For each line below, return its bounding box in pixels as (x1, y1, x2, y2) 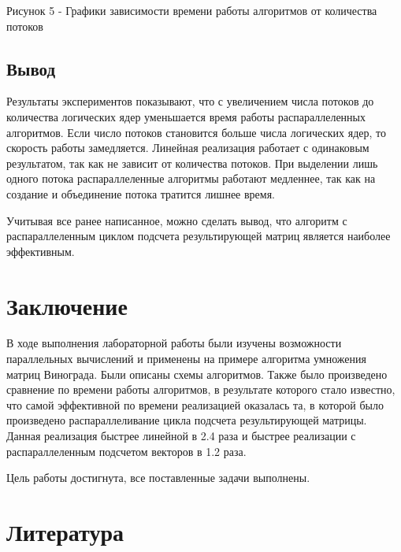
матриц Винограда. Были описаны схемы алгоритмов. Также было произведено (6, 365, 388, 382)
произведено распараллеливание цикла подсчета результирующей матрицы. (6, 412, 367, 428)
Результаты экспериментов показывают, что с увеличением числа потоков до (6, 93, 374, 109)
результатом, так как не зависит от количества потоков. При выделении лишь (6, 154, 378, 171)
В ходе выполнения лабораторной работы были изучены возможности (6, 335, 342, 351)
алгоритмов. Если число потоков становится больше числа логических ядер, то (6, 124, 387, 140)
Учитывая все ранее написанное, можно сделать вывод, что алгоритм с (6, 212, 347, 228)
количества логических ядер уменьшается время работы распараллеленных (6, 108, 366, 124)
